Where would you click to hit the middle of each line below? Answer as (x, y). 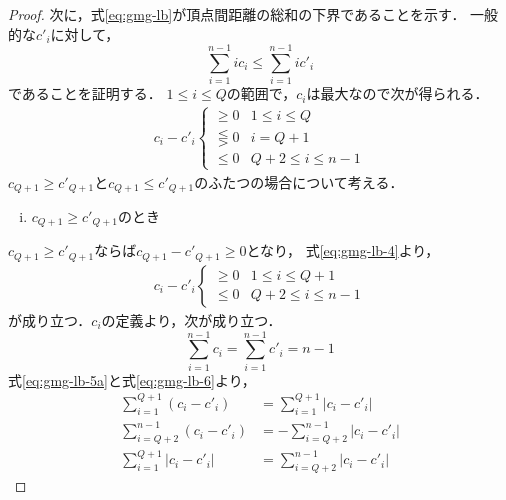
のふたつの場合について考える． (299, 181)
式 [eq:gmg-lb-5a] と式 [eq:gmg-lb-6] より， (132, 379)
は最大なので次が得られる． (397, 93)
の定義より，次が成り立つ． (191, 319)
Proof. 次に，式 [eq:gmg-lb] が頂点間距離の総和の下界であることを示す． (237, 14)
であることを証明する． (85, 93)
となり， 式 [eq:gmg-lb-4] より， (343, 250)
